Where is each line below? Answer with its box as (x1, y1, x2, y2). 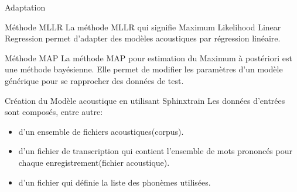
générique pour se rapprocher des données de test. (5, 74, 184, 86)
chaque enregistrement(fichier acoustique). (18, 156, 170, 168)
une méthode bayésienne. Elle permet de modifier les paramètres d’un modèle (5, 63, 283, 75)
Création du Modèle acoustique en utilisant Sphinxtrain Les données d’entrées (5, 94, 285, 106)
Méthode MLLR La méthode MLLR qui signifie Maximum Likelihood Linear (5, 20, 281, 33)
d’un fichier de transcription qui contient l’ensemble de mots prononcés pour (18, 145, 292, 157)
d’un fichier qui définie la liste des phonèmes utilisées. (18, 176, 211, 188)
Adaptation (5, 1, 46, 13)
